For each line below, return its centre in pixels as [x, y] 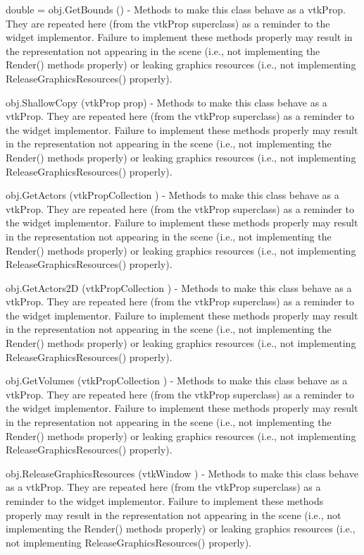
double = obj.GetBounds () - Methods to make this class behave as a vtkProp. [176, 9]
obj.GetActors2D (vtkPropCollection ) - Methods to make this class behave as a [179, 287]
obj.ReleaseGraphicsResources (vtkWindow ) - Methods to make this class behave [182, 473]
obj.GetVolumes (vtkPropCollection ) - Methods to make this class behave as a [177, 380]
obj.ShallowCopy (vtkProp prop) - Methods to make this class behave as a [167, 102]
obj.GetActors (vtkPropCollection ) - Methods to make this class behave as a [172, 195]
